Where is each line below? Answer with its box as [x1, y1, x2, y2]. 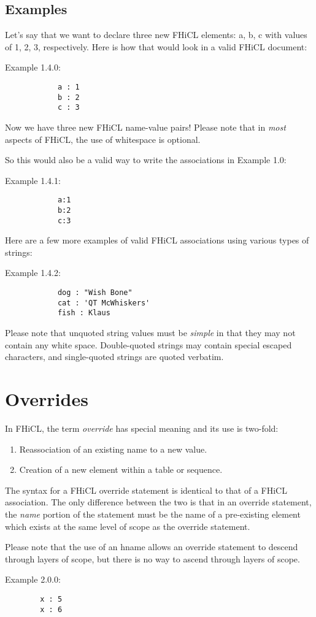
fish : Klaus [57, 308, 110, 318]
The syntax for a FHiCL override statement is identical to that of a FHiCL [5, 483, 287, 496]
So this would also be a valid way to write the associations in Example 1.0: [5, 153, 287, 166]
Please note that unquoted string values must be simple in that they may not [5, 326, 296, 339]
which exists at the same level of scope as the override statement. [5, 519, 250, 532]
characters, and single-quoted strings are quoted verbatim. [5, 350, 224, 363]
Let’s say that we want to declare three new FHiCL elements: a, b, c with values [5, 28, 307, 41]
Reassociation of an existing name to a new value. [19, 442, 207, 455]
